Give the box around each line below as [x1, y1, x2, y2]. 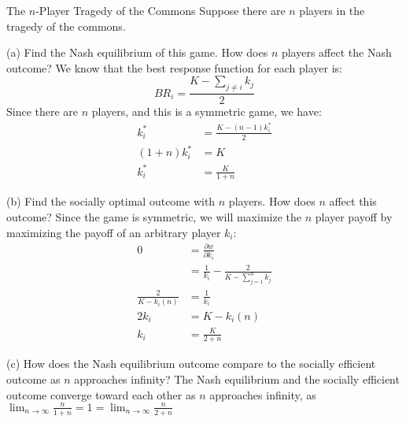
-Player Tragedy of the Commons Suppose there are [35, 2, 286, 18]
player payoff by [315, 209, 393, 225]
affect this [329, 193, 377, 210]
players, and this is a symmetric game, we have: [91, 103, 322, 120]
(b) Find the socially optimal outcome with [6, 193, 216, 210]
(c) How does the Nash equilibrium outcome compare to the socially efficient [6, 355, 376, 372]
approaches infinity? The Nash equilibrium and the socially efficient [74, 371, 400, 387]
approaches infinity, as [209, 386, 316, 403]
